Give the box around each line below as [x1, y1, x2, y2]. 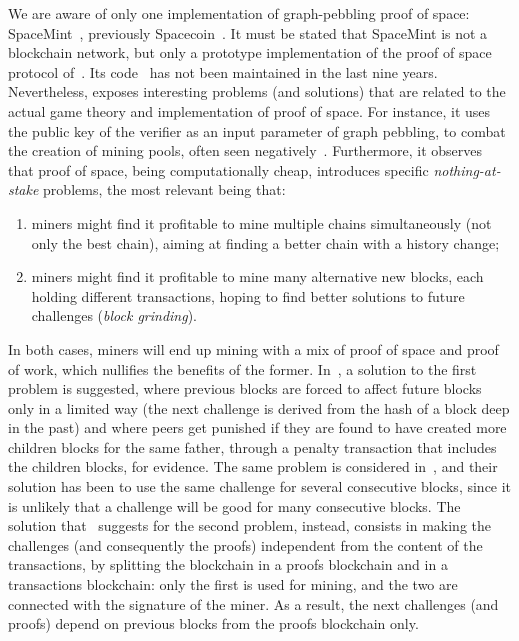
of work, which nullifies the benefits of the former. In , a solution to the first [8, 358, 477, 379]
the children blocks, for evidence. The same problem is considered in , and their [8, 456, 498, 477]
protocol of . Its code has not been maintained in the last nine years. [8, 61, 438, 82]
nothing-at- [433, 159, 501, 180]
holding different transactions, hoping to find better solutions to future [31, 285, 465, 306]
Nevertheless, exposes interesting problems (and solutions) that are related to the [8, 81, 506, 102]
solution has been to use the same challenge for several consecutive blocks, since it [8, 476, 512, 497]
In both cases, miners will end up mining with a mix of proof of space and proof [8, 338, 499, 359]
